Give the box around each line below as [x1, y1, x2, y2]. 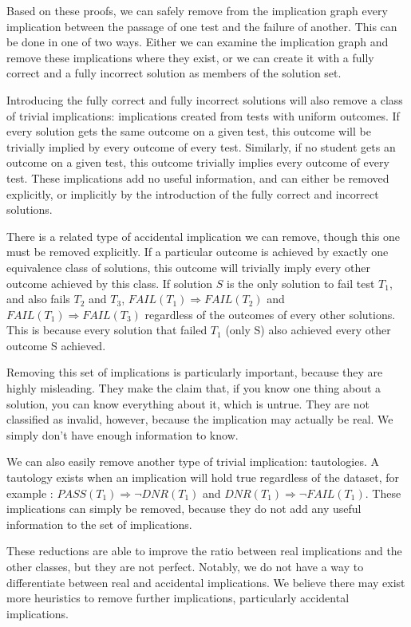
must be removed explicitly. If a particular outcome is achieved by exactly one [6, 243, 389, 260]
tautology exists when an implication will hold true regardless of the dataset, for [6, 469, 400, 486]
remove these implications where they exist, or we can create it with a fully [6, 49, 374, 65]
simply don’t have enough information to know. [6, 426, 239, 443]
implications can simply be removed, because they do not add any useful [6, 500, 362, 517]
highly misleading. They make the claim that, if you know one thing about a [6, 380, 381, 396]
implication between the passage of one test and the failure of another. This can [6, 18, 397, 34]
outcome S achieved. [6, 337, 106, 353]
